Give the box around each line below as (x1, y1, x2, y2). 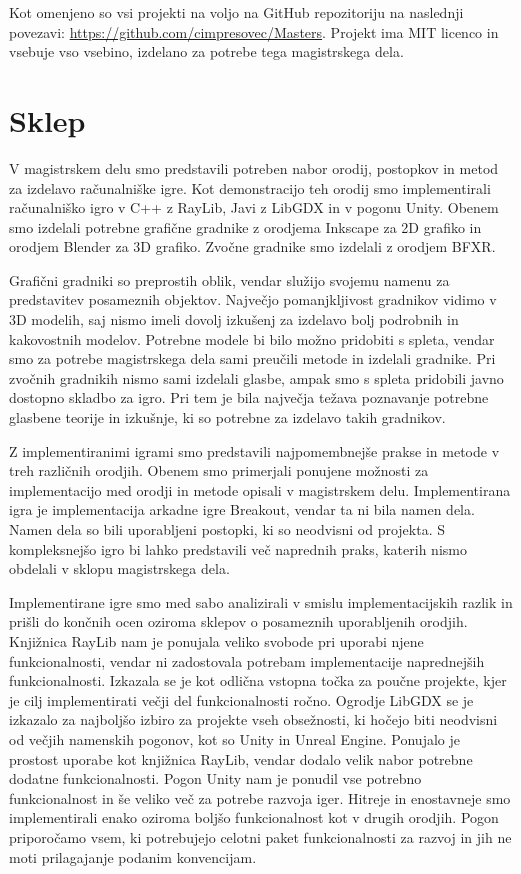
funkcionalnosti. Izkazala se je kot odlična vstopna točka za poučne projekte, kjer (9, 670, 507, 691)
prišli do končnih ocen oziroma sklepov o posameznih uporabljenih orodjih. (9, 611, 468, 632)
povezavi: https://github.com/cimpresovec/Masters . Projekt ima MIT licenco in (9, 21, 499, 42)
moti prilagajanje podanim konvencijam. (9, 846, 257, 867)
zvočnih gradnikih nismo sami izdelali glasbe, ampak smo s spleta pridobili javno (9, 367, 504, 388)
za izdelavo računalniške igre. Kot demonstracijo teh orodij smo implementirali (9, 177, 491, 198)
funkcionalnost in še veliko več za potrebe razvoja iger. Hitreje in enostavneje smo (9, 787, 511, 808)
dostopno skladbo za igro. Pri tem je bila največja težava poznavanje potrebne (9, 387, 489, 408)
